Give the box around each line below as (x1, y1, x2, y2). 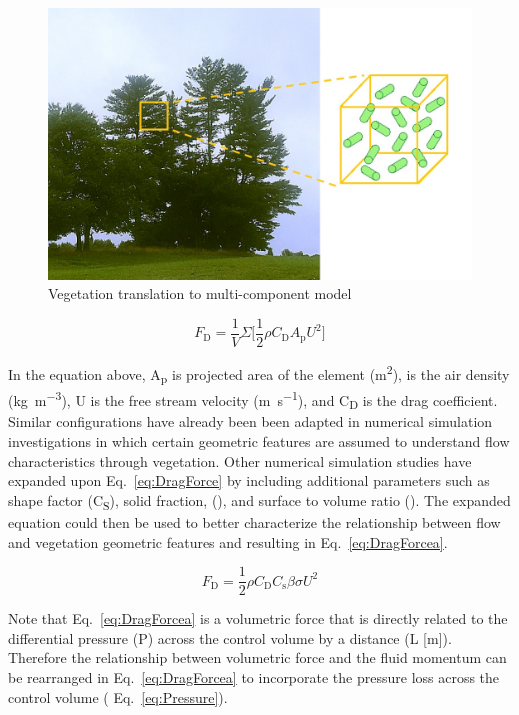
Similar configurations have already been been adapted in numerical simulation (8, 411, 493, 432)
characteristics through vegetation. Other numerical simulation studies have (8, 450, 472, 471)
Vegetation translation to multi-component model (48, 283, 352, 304)
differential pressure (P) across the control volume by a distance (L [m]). (8, 627, 452, 648)
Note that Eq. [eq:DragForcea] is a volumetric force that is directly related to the (8, 608, 508, 629)
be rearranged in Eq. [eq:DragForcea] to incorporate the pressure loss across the (8, 666, 500, 687)
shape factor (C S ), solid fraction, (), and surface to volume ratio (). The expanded (8, 489, 511, 513)
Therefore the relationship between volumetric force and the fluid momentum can (8, 647, 507, 668)
